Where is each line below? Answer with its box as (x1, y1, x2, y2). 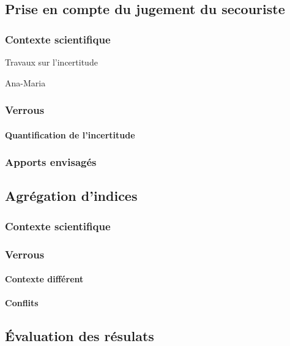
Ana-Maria (5, 76, 46, 89)
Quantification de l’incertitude (5, 128, 135, 141)
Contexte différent (5, 273, 84, 285)
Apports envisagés (5, 154, 97, 170)
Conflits (5, 296, 39, 309)
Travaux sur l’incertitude (5, 56, 98, 68)
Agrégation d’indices (5, 186, 138, 205)
